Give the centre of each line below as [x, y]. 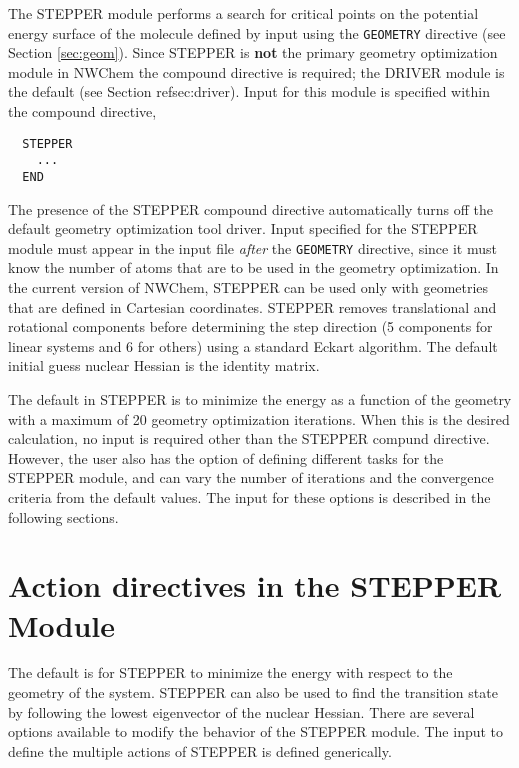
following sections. [63, 516]
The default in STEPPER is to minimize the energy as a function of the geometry [260, 399]
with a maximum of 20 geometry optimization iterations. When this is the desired [259, 418]
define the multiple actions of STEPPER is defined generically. [200, 750]
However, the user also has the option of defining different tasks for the [226, 457]
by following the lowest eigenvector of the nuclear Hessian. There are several [241, 711]
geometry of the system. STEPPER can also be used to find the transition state [253, 692]
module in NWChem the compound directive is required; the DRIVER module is [256, 71]
